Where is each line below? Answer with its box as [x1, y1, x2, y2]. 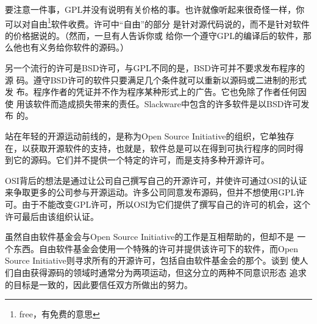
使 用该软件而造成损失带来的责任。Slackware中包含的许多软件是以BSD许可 [5, 97, 301, 110]
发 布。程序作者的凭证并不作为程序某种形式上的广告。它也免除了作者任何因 [5, 85, 307, 98]
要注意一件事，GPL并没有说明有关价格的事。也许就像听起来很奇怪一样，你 [5, 3, 305, 15]
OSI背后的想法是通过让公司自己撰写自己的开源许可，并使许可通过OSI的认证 [5, 174, 307, 186]
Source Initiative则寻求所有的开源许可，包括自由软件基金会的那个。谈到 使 [5, 254, 300, 267]
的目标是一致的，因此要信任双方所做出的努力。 [5, 278, 193, 291]
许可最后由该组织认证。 [5, 210, 99, 222]
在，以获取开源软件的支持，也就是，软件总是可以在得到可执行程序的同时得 [5, 141, 304, 154]
